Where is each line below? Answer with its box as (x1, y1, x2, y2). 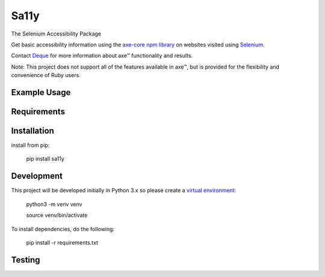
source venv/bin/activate (26, 211, 88, 219)
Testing (11, 255, 40, 265)
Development (11, 171, 63, 181)
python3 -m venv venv (26, 201, 82, 208)
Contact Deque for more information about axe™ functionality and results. (11, 52, 193, 60)
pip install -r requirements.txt (26, 238, 99, 246)
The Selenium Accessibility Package (11, 30, 102, 37)
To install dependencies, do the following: (11, 225, 114, 232)
